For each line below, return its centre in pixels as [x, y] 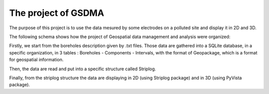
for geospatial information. [36, 60]
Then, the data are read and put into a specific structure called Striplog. [83, 69]
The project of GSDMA [57, 13]
